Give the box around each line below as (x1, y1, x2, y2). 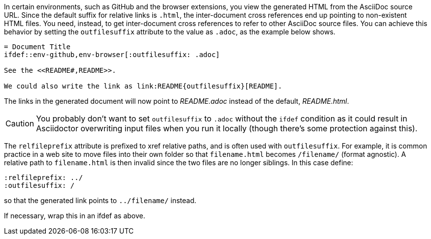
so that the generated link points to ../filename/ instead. (4, 196, 197, 205)
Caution (5, 119, 34, 128)
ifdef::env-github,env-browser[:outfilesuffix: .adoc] (4, 51, 220, 59)
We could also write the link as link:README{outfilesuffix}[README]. (4, 82, 282, 90)
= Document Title (4, 43, 70, 51)
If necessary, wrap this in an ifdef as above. (4, 211, 145, 220)
